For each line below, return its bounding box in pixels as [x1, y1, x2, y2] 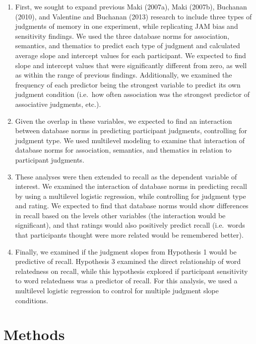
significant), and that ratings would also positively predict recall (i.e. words [15, 220, 245, 230]
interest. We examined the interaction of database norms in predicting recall [15, 181, 247, 191]
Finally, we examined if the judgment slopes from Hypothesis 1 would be [15, 246, 237, 257]
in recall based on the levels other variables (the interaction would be [15, 210, 226, 220]
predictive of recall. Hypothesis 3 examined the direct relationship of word [15, 256, 241, 266]
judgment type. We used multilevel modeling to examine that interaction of [15, 135, 245, 145]
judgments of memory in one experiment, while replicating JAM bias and [15, 21, 238, 31]
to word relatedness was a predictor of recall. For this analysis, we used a [15, 275, 238, 286]
